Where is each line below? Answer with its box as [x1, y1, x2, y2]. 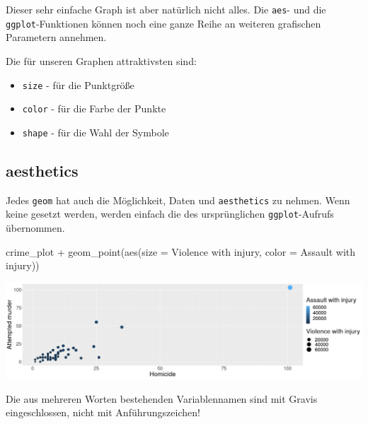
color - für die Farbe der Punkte [22, 101, 166, 116]
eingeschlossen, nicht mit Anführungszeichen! [6, 405, 200, 420]
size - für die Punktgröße [22, 77, 134, 92]
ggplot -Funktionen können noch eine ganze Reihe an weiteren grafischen [6, 16, 321, 30]
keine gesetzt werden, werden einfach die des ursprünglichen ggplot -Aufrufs [6, 206, 334, 221]
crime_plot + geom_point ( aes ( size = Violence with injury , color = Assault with [6, 244, 356, 259]
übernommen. [6, 220, 65, 235]
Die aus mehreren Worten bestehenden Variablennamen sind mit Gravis [6, 391, 318, 406]
